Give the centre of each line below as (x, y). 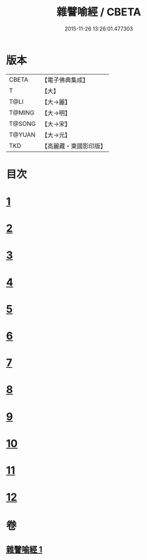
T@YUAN (22, 135)
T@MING (22, 112)
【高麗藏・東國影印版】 (74, 146)
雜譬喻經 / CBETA (99, 12)
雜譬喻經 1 (24, 549)
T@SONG (23, 123)
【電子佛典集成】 (65, 80)
